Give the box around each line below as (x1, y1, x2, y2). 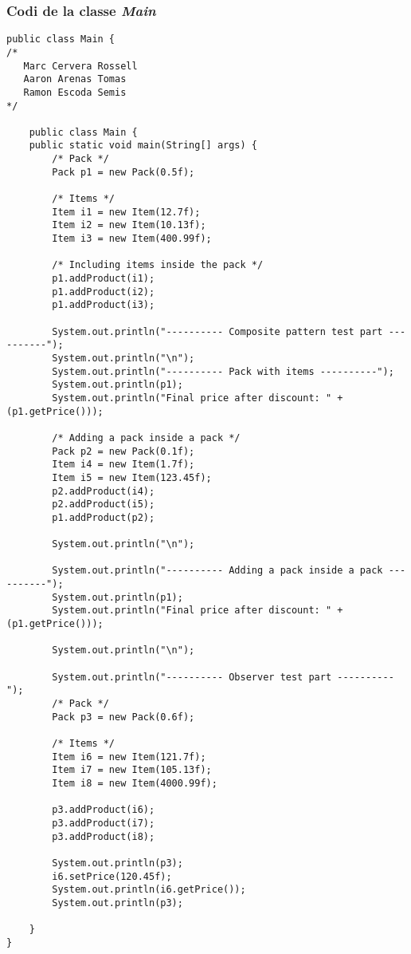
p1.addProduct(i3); (52, 299, 155, 311)
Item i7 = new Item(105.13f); (52, 764, 212, 776)
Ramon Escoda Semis (23, 86, 127, 98)
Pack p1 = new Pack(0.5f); (52, 166, 195, 178)
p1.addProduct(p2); (52, 511, 155, 523)
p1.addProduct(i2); (52, 286, 155, 298)
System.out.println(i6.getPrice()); (52, 884, 246, 896)
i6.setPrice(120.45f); (52, 870, 172, 882)
